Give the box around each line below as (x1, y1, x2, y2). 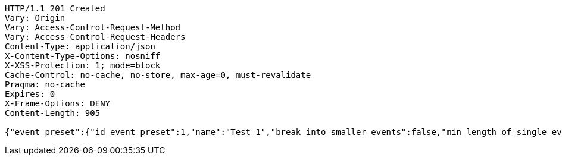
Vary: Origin (5, 13, 65, 23)
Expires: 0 (5, 89, 55, 99)
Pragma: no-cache (5, 80, 85, 89)
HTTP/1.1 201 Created (5, 4, 105, 13)
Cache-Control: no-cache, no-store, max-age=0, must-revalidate (5, 70, 311, 80)
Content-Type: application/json (5, 42, 155, 51)
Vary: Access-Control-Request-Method (5, 23, 181, 32)
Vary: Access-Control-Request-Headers (5, 32, 186, 42)
